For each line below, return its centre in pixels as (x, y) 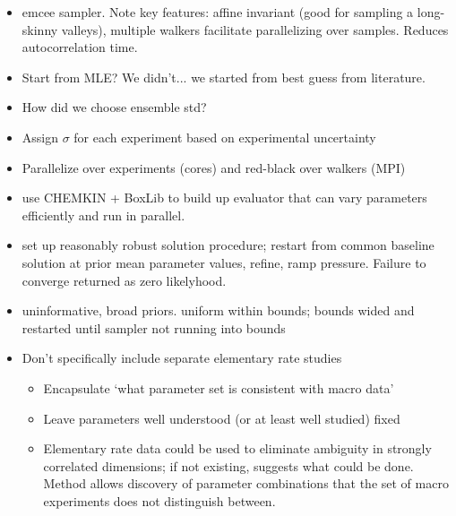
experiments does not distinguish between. (159, 500)
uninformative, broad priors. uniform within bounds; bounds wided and (218, 310)
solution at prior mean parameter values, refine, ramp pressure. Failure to (224, 262)
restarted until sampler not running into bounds (154, 327)
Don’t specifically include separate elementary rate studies (182, 358)
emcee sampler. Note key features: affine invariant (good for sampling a (218, 12)
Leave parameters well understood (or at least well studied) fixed (222, 418)
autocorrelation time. (80, 47)
